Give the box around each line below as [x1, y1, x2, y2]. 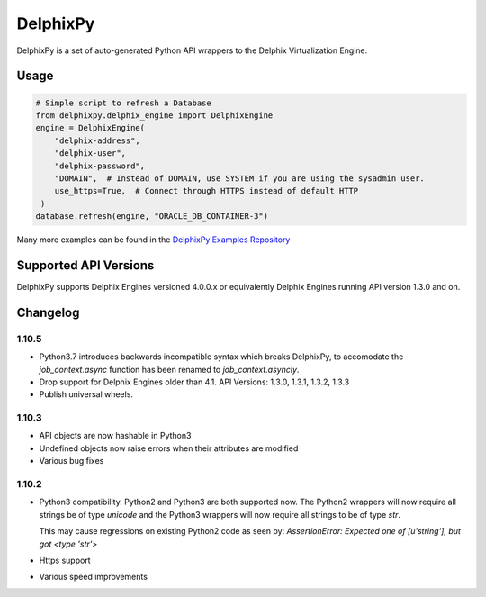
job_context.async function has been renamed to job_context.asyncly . [39, 364, 300, 375]
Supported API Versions [16, 258, 155, 273]
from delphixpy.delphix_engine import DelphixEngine [35, 110, 274, 121]
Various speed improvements [39, 572, 148, 583]
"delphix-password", [54, 160, 146, 171]
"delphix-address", [54, 135, 141, 146]
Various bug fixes [39, 456, 104, 466]
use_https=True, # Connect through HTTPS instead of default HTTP [54, 185, 359, 196]
